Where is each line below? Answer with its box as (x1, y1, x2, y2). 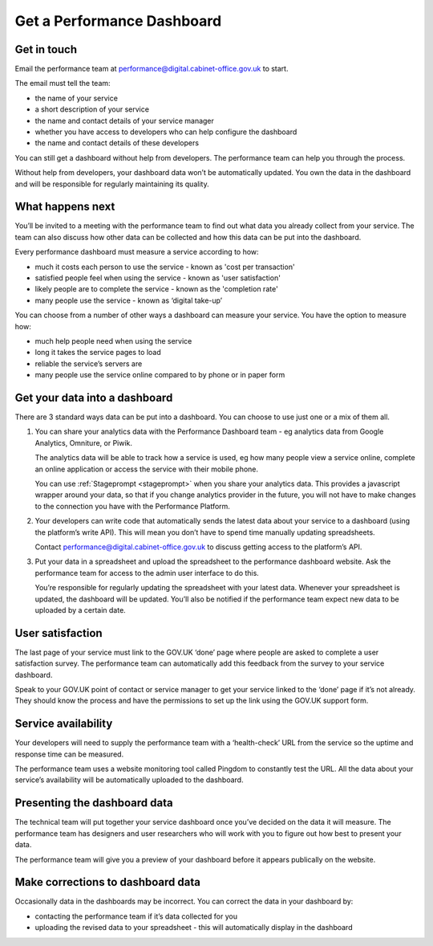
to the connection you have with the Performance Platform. (34, 501, 230, 511)
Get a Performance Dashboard (14, 12, 222, 30)
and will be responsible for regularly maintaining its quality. (14, 179, 209, 189)
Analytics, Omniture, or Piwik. (34, 438, 132, 447)
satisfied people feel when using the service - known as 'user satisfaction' (34, 273, 281, 283)
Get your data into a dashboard (14, 390, 173, 405)
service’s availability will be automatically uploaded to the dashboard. (14, 775, 244, 785)
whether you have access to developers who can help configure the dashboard (34, 127, 297, 137)
